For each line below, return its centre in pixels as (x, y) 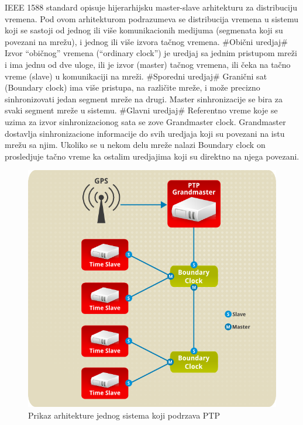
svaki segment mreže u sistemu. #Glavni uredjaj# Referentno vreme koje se (141, 110)
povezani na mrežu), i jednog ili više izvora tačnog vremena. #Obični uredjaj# (147, 41)
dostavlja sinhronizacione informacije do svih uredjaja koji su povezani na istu (145, 133)
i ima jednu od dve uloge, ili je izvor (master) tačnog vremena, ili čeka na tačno (148, 64)
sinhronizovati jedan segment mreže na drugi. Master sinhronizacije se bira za (144, 99)
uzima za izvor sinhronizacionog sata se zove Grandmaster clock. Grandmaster (145, 121)
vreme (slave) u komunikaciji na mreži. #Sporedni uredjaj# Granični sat (136, 76)
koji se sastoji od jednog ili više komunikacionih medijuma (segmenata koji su (144, 30)
